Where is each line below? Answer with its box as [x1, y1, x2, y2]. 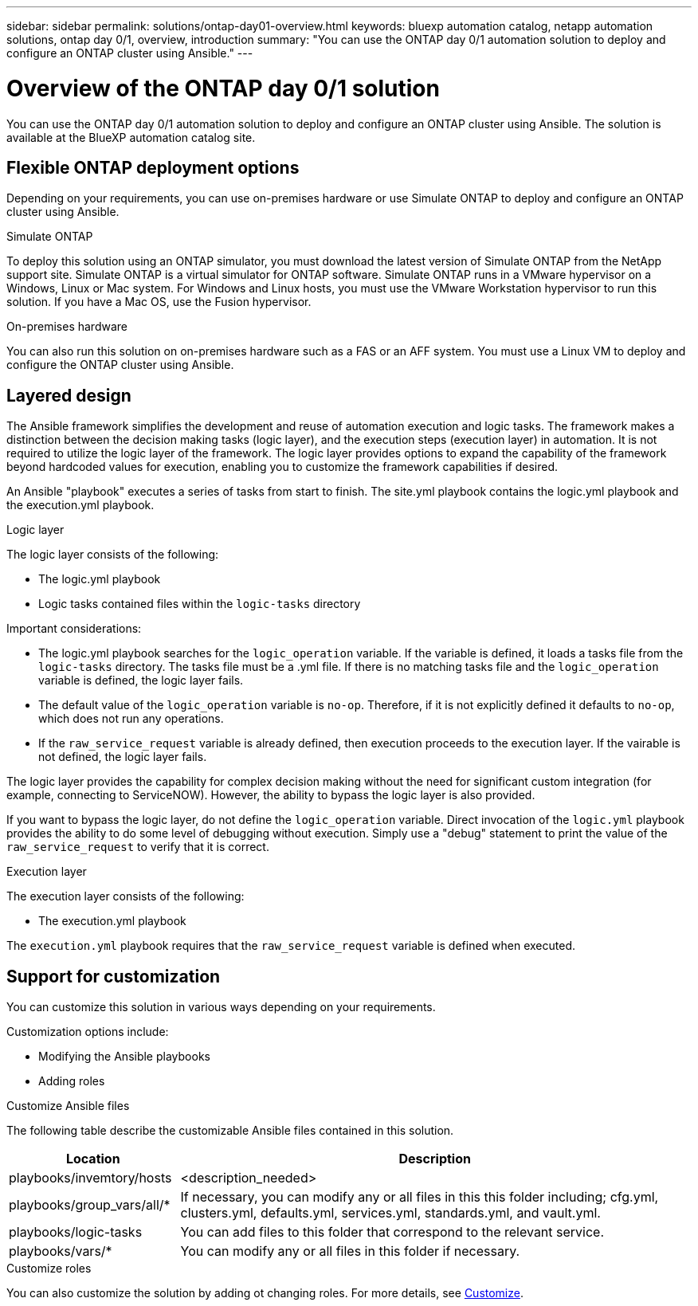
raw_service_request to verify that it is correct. [6, 840, 269, 854]
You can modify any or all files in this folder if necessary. [180, 1243, 520, 1260]
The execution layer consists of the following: [6, 889, 245, 904]
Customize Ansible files [6, 1099, 130, 1113]
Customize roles [6, 1261, 92, 1276]
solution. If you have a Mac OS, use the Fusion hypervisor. [6, 295, 312, 309]
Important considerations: [6, 622, 142, 636]
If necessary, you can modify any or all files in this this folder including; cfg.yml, [180, 1189, 659, 1206]
